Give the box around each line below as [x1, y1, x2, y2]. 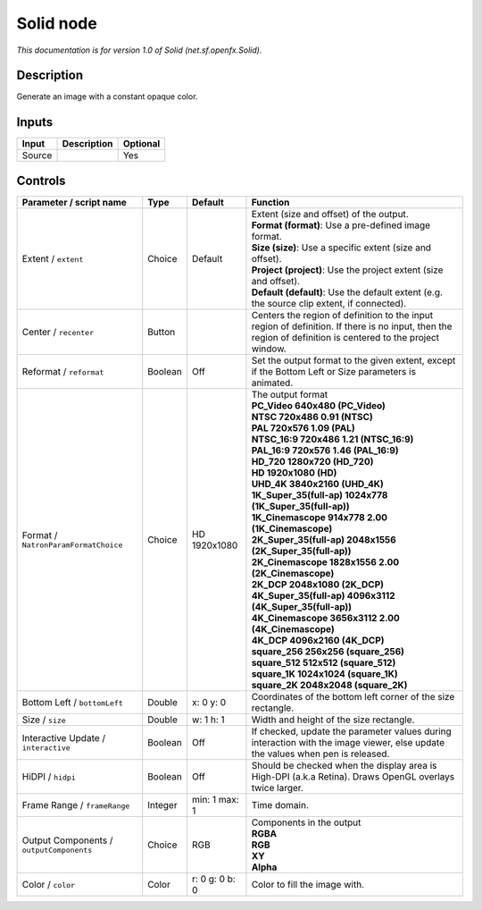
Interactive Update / [21, 732, 106, 745]
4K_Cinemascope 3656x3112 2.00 [251, 611, 401, 624]
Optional [122, 138, 161, 150]
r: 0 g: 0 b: [192, 872, 236, 885]
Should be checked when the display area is [251, 759, 437, 771]
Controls [16, 173, 66, 188]
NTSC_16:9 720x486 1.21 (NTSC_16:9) [251, 433, 414, 445]
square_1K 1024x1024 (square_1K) [251, 667, 398, 679]
